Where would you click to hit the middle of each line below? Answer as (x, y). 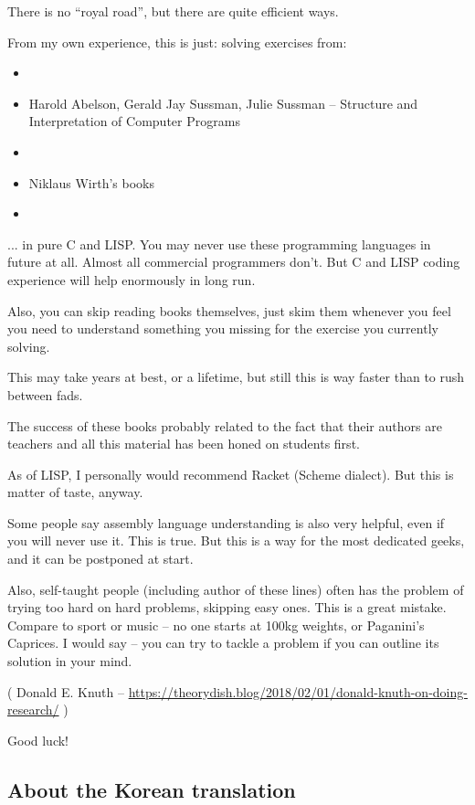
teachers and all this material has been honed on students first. (184, 444)
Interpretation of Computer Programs (134, 121)
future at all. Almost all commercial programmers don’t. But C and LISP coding (234, 262)
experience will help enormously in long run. (132, 279)
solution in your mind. (70, 661)
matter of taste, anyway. (75, 492)
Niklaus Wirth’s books (91, 182)
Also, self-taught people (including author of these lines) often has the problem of (236, 589)
